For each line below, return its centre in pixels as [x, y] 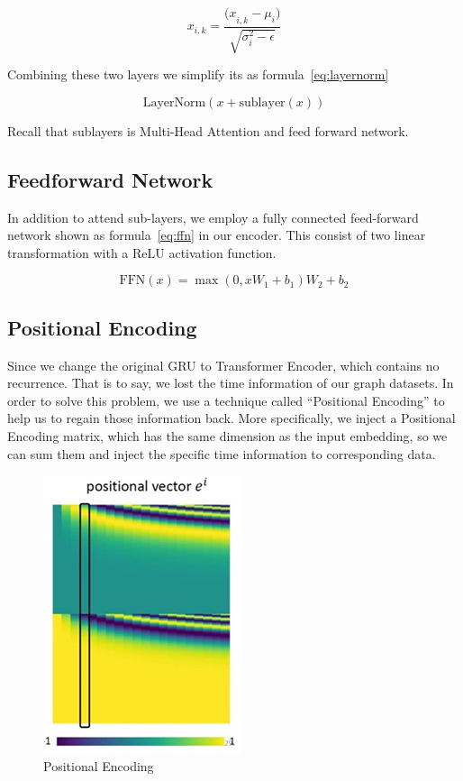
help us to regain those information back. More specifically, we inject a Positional [231, 418]
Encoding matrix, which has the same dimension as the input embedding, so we [227, 435]
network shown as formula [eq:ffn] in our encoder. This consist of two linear [217, 235]
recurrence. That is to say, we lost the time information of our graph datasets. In [231, 383]
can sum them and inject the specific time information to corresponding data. [222, 453]
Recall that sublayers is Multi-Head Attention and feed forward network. [208, 130]
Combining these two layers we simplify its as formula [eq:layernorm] [198, 74]
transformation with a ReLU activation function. [142, 252]
